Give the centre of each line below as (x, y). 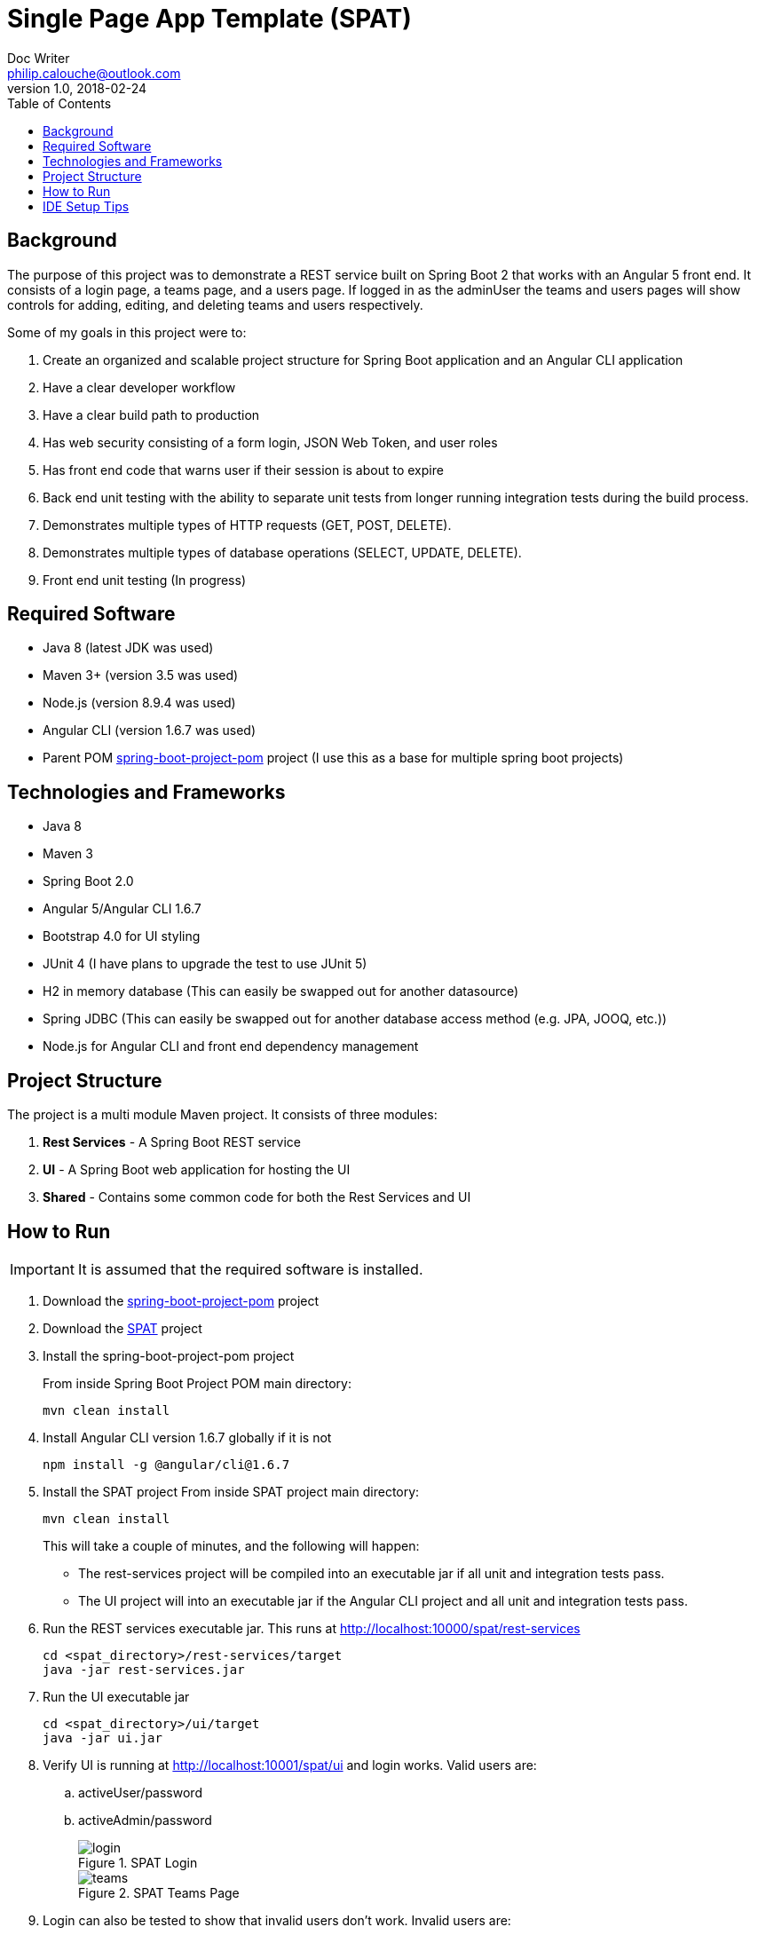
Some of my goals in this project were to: (127, 332)
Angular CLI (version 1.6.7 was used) (150, 731)
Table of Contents (59, 103)
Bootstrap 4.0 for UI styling (122, 936)
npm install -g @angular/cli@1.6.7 (166, 1464)
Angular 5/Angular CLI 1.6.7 (122, 909)
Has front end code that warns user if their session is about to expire (243, 470)
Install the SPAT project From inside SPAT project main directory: (231, 1491)
